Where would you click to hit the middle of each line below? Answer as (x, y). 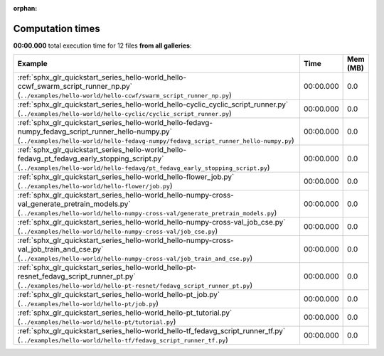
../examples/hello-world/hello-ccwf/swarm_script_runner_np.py (125, 96)
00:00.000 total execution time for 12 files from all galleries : (102, 45)
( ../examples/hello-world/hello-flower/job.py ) (95, 186)
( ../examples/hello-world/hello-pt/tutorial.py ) (97, 322)
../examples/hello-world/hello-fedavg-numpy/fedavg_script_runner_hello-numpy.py (156, 141)
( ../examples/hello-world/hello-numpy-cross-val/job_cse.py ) (118, 231)
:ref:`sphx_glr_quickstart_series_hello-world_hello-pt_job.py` (119, 295)
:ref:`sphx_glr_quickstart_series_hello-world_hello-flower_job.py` (126, 177)
